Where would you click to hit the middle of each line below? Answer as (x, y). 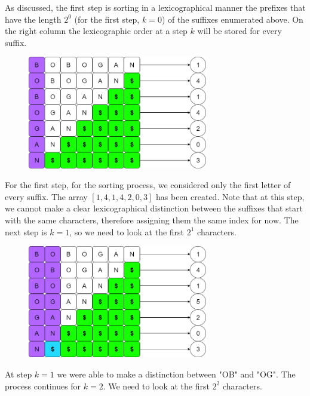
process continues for (43, 386)
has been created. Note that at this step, (230, 196)
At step (19, 374)
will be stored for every (240, 31)
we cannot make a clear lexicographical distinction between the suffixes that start (154, 208)
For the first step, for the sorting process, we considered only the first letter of (148, 185)
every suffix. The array (46, 196)
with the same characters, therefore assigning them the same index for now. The (152, 220)
